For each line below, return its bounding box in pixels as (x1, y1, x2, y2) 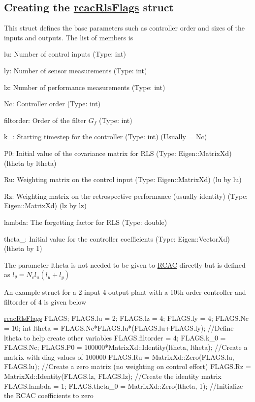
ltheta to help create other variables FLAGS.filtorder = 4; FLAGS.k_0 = (4, 332, 226, 342)
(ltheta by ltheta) (4, 157, 57, 168)
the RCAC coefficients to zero (4, 390, 94, 401)
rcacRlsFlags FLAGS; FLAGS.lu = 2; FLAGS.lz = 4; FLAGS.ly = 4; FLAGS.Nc (4, 313, 249, 323)
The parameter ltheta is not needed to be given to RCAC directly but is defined (4, 259, 246, 270)
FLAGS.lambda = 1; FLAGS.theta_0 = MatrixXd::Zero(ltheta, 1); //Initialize (4, 380, 243, 391)
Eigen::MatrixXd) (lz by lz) (4, 200, 87, 211)
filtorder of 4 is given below (4, 296, 86, 307)
